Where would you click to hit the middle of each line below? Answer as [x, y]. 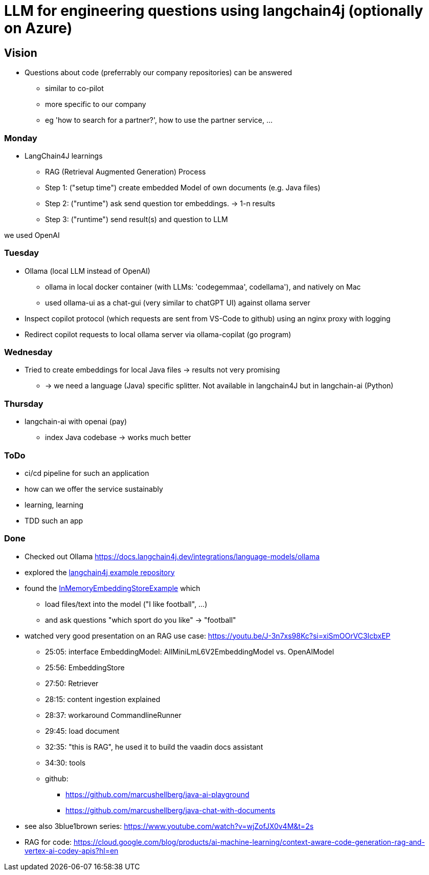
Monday [21, 138]
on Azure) [38, 28]
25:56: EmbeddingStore [85, 667]
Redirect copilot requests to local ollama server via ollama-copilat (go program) [158, 334]
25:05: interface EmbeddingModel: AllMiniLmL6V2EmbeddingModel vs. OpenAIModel [190, 651]
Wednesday [28, 352]
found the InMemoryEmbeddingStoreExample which [112, 588]
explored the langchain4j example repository [100, 572]
